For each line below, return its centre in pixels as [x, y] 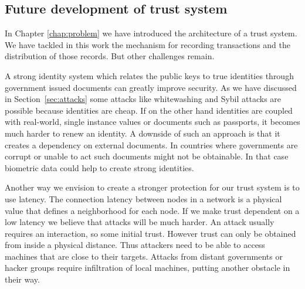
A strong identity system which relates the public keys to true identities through [149, 75]
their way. [22, 279]
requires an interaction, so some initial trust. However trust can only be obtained [150, 233]
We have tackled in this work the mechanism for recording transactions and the [148, 44]
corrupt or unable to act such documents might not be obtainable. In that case [147, 156]
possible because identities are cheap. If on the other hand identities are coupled [149, 110]
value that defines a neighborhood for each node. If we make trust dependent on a [152, 210]
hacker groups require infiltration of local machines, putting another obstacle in [148, 268]
